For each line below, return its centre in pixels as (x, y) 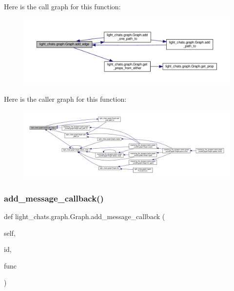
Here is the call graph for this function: (62, 6)
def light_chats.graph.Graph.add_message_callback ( (85, 216)
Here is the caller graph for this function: (65, 99)
